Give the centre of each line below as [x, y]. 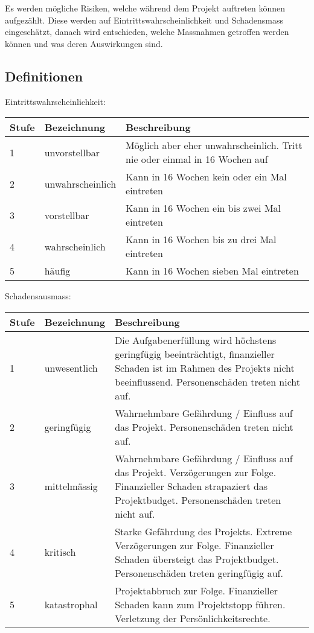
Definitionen [44, 76]
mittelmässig [71, 486]
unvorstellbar [72, 152]
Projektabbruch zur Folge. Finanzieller [196, 590]
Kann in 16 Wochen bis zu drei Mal [201, 240]
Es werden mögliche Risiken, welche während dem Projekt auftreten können [145, 8]
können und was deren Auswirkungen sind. [84, 43]
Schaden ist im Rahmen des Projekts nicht [205, 367]
